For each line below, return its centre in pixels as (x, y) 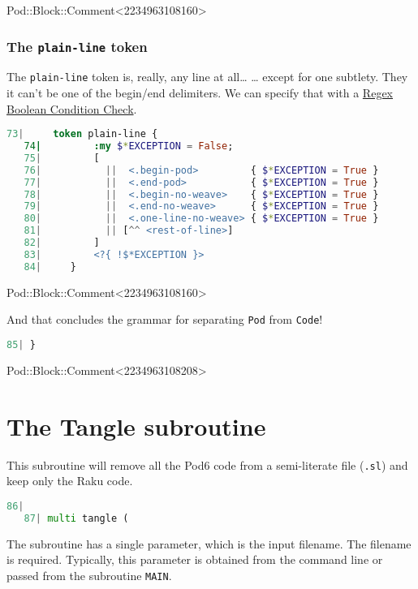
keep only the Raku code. (70, 481)
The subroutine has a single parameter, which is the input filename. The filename (209, 543)
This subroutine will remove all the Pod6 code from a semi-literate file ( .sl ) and (207, 464)
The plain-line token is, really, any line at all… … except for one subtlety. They (207, 77)
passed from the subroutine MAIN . (89, 575)
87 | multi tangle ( (76, 518)
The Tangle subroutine (136, 426)
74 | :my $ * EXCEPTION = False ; (129, 146)
